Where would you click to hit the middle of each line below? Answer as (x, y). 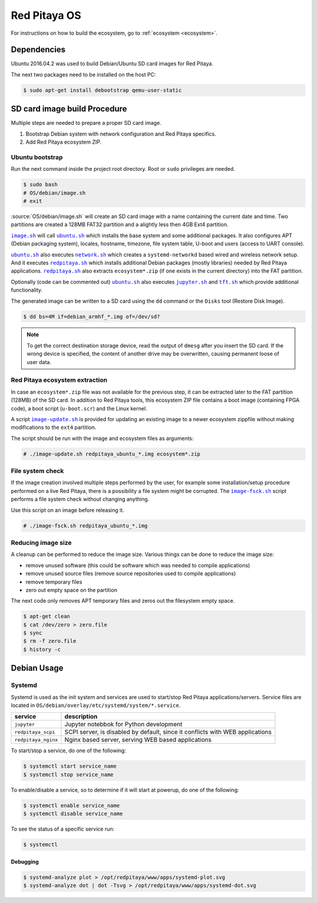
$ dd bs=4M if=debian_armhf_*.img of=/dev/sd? (92, 316)
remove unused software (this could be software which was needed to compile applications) (138, 565)
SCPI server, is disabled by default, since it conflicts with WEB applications (168, 732)
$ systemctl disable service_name (73, 814)
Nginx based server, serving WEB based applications (138, 740)
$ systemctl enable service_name (72, 805)
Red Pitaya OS (46, 15)
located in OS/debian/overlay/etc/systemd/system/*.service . (96, 705)
